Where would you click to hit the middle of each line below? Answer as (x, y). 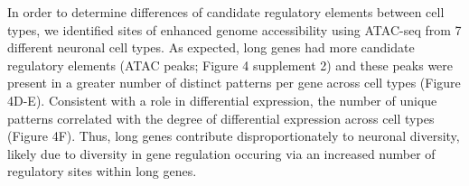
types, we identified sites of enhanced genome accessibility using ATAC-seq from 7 (234, 29)
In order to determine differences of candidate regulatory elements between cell (226, 12)
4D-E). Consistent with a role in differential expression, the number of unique (222, 100)
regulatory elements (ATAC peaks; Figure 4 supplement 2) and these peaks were (230, 65)
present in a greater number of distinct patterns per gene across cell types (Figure (234, 83)
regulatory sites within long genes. (102, 171)
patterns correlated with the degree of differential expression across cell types (221, 118)
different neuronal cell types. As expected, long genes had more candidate (211, 47)
